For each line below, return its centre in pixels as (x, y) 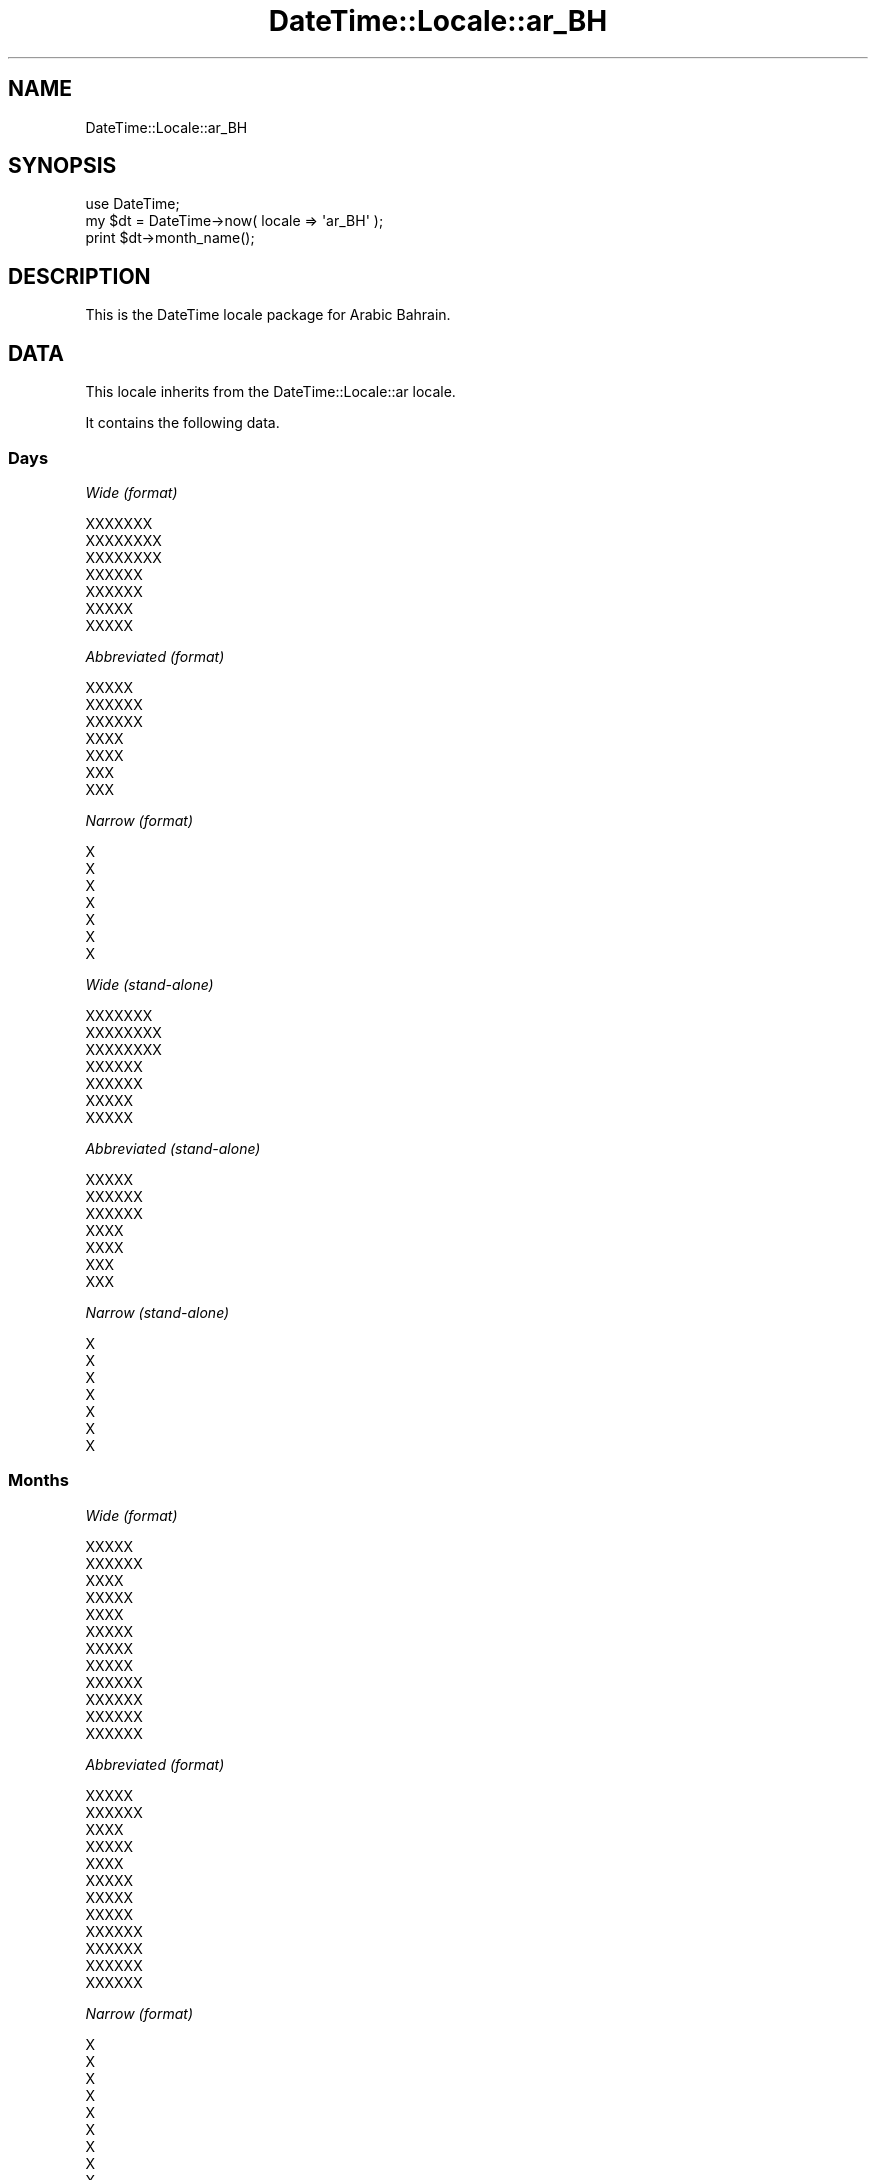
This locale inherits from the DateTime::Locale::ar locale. (270, 392)
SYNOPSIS (62, 166)
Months (38, 1480)
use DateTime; (132, 204)
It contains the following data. (182, 423)
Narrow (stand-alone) (157, 1312)
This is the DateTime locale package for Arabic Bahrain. (268, 315)
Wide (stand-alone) (149, 984)
